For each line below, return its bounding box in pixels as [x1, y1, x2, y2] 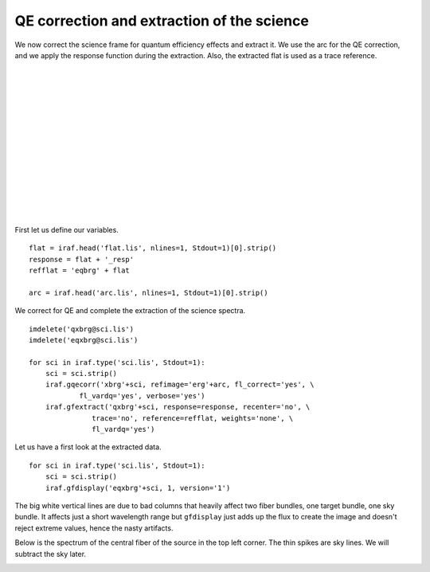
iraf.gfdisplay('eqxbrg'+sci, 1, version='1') [45, 483, 231, 492]
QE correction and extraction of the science [14, 12, 310, 29]
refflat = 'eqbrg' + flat [29, 265, 131, 275]
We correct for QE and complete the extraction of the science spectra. [14, 306, 246, 315]
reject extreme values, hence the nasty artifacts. [14, 523, 174, 533]
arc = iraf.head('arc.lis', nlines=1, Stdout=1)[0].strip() [29, 288, 268, 297]
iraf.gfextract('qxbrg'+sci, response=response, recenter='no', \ [45, 402, 311, 412]
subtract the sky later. [14, 549, 87, 558]
